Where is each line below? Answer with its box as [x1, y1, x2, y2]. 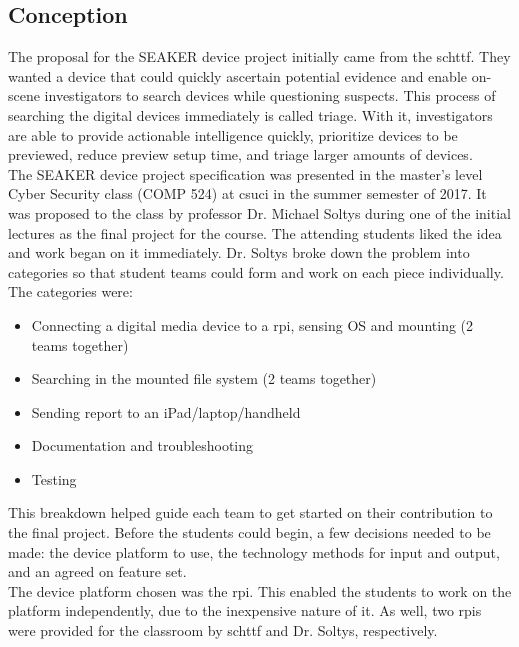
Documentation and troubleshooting [31, 435, 254, 456]
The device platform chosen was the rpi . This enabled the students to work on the [8, 580, 512, 601]
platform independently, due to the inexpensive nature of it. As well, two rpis [8, 600, 482, 621]
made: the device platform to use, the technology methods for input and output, [8, 541, 500, 562]
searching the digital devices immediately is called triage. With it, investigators [8, 104, 493, 125]
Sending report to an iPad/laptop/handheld [31, 401, 301, 422]
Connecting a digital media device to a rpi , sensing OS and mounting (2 [31, 314, 474, 335]
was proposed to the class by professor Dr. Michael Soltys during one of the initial [8, 202, 511, 223]
